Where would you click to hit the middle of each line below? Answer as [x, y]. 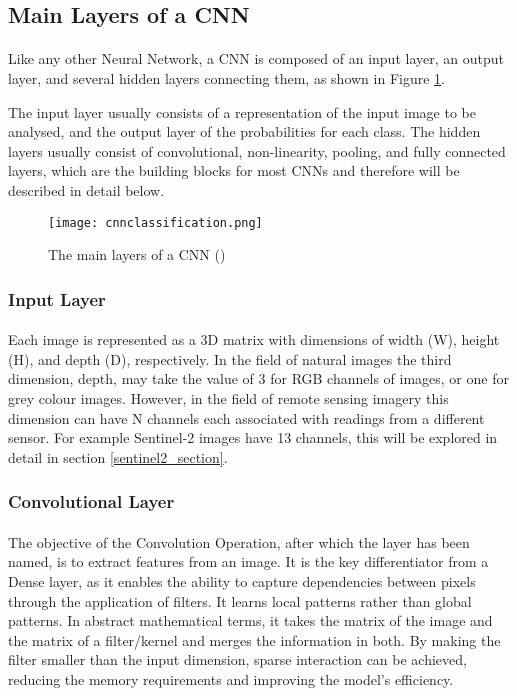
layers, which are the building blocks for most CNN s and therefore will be [234, 170]
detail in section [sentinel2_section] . [118, 456]
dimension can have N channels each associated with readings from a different [246, 417]
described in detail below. [86, 189]
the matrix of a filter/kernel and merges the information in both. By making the [254, 639]
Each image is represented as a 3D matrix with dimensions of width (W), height [254, 339]
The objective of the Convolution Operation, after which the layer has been [239, 541]
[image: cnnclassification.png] [155, 222]
